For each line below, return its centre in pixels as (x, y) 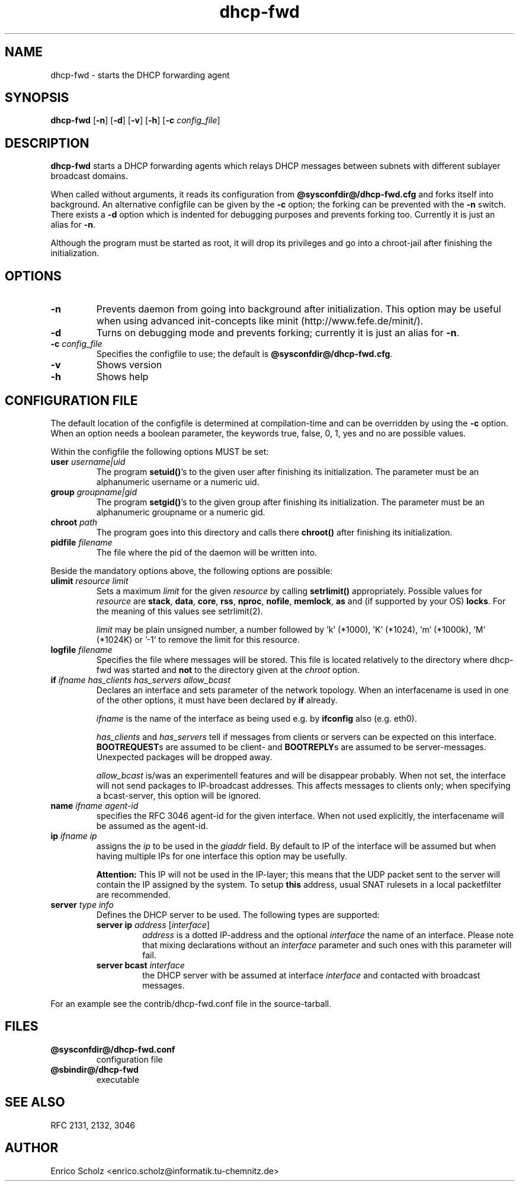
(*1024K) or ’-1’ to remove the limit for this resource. (198, 639)
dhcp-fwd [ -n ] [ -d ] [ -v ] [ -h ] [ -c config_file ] (135, 120)
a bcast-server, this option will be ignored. (179, 795)
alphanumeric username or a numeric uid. (178, 482)
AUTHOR (32, 1148)
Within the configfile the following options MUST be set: (160, 451)
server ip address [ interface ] (153, 924)
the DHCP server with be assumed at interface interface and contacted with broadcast (311, 975)
